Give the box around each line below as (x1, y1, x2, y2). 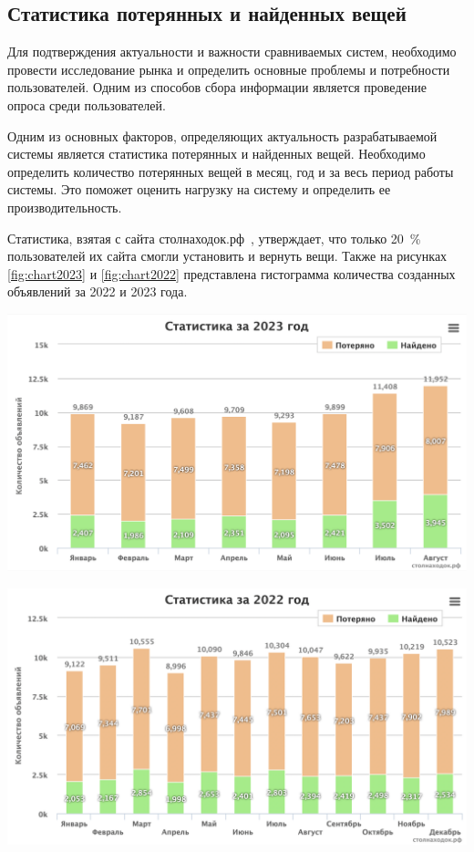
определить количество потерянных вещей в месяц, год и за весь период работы (7, 161, 454, 181)
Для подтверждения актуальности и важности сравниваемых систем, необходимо (7, 42, 457, 61)
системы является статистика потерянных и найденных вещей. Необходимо (7, 144, 426, 163)
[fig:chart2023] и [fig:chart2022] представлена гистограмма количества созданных (7, 264, 456, 283)
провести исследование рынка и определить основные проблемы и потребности (7, 59, 450, 78)
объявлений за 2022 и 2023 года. (7, 282, 188, 301)
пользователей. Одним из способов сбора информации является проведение (7, 78, 427, 97)
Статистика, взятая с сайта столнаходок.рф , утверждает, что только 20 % (7, 228, 421, 247)
